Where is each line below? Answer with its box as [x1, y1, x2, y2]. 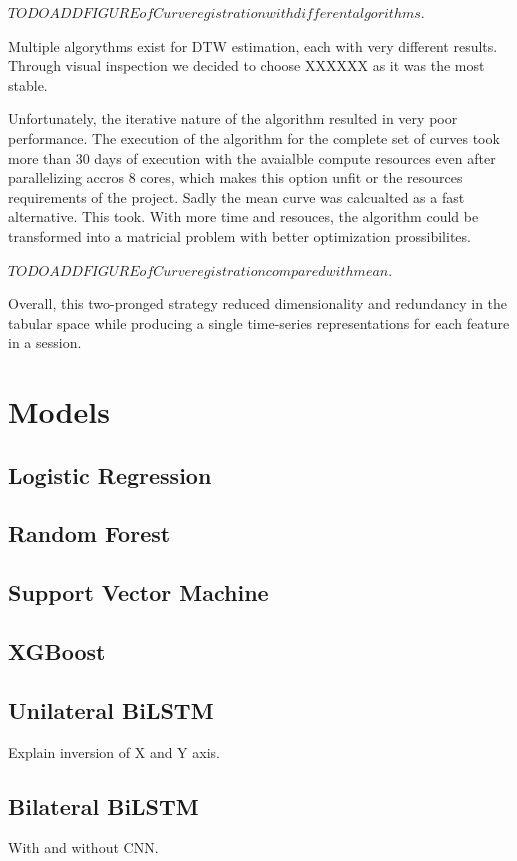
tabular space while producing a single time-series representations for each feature [8, 312, 510, 333]
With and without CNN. [8, 837, 159, 858]
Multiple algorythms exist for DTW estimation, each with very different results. [8, 35, 498, 56]
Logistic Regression [8, 459, 212, 490]
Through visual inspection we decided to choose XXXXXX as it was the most [8, 55, 485, 76]
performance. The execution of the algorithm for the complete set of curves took [8, 127, 500, 148]
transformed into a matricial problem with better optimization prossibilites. [8, 225, 471, 246]
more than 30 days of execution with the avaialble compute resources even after [8, 147, 496, 168]
